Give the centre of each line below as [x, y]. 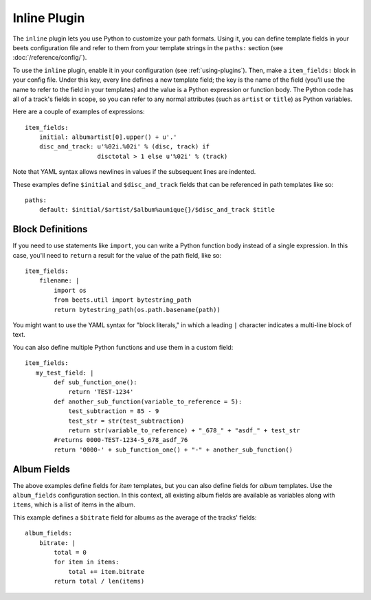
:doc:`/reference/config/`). [50, 58]
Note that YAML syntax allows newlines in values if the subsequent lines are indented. [134, 172]
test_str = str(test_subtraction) [126, 421]
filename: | [59, 281]
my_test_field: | [65, 373]
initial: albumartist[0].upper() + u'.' [108, 137]
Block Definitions [50, 229]
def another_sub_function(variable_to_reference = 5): [148, 401]
